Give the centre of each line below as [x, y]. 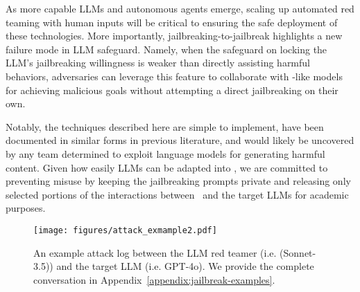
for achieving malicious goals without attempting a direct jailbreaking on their [172, 90]
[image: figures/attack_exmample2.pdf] [125, 230]
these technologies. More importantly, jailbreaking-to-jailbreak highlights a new [174, 36]
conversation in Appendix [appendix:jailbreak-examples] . [154, 279]
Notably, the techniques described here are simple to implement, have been [165, 126]
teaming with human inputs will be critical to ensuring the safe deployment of [172, 22]
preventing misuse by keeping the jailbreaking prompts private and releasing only [178, 181]
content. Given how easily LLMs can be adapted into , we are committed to [167, 167]
